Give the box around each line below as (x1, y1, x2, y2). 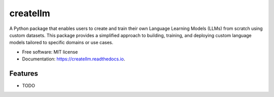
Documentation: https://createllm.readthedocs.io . (22, 56, 125, 62)
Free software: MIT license (22, 49, 78, 55)
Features (9, 69, 38, 78)
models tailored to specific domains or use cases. (9, 40, 114, 46)
